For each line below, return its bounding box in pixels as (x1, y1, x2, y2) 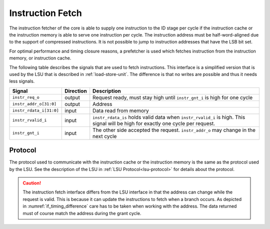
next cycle (92, 132, 117, 139)
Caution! (22, 180, 41, 186)
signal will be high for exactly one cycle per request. (92, 120, 215, 127)
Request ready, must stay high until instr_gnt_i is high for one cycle (92, 94, 252, 101)
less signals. (9, 78, 35, 84)
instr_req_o (12, 95, 39, 100)
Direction (64, 87, 87, 94)
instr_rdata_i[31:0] (12, 108, 59, 113)
